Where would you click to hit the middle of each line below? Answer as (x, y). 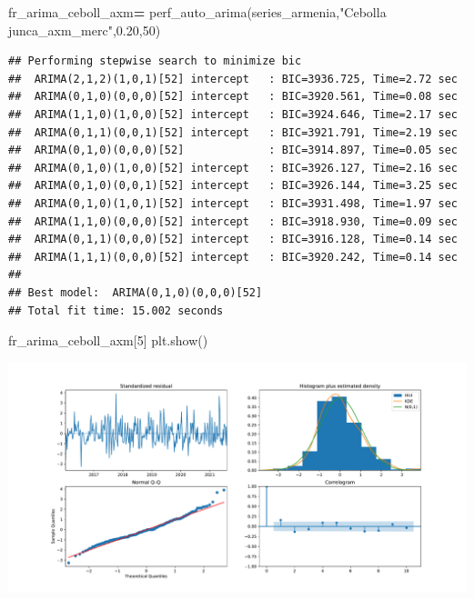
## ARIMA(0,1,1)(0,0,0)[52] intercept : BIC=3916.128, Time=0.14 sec (233, 240)
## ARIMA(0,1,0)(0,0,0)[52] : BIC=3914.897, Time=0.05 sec (233, 150)
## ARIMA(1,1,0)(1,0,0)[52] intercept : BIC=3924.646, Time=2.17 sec (233, 114)
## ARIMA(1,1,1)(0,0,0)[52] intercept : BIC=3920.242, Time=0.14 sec (233, 257)
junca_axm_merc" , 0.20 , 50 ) (85, 30)
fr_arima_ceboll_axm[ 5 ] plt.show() (108, 340)
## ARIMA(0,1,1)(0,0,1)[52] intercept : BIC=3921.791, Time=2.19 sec (233, 132)
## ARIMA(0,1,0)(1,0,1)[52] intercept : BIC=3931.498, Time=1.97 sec (233, 203)
